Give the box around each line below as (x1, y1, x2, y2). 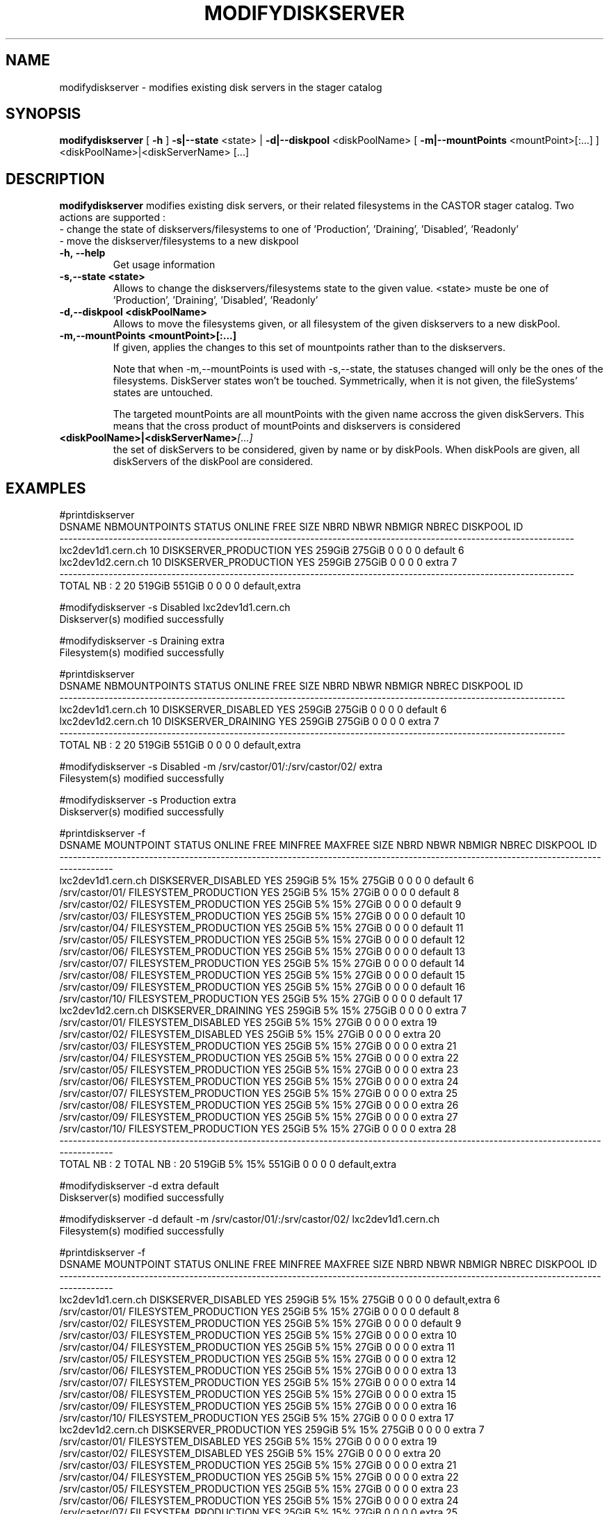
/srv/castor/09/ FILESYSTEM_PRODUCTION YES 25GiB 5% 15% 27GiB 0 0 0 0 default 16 (59, 981, 466, 993)
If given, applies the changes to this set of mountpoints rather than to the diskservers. (113, 341, 506, 354)
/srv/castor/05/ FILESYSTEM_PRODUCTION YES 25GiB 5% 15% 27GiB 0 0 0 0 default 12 (59, 934, 465, 946)
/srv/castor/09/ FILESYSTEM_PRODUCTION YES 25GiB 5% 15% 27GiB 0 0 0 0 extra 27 (59, 1111, 458, 1123)
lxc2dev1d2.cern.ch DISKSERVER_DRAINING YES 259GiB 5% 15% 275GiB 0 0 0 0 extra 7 (59, 1004, 466, 1017)
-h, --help (59, 247, 106, 259)
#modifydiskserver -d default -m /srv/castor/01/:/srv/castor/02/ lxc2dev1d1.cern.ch (59, 1213, 440, 1226)
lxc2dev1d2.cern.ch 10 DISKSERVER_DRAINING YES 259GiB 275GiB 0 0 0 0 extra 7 (59, 715, 439, 728)
